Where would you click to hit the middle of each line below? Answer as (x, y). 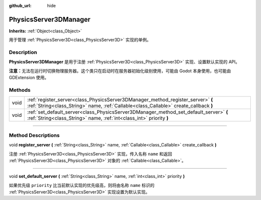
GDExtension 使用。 (29, 78)
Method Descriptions (34, 135)
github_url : (20, 6)
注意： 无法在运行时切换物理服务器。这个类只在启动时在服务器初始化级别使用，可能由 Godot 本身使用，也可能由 (120, 71)
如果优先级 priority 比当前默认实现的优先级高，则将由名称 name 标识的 (82, 185)
